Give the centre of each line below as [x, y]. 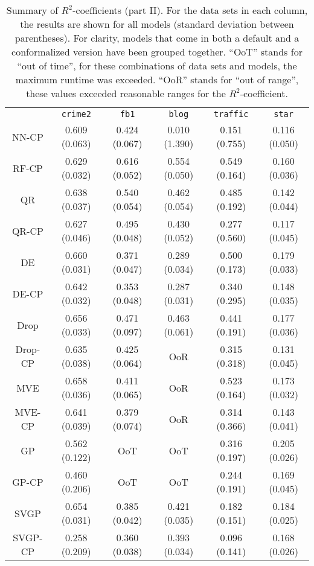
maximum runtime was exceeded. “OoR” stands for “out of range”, [157, 79]
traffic [231, 114]
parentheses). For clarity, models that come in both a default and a [157, 38]
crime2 [76, 114]
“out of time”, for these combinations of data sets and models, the [157, 65]
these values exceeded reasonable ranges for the [126, 93]
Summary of [32, 10]
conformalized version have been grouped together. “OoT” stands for [157, 52]
